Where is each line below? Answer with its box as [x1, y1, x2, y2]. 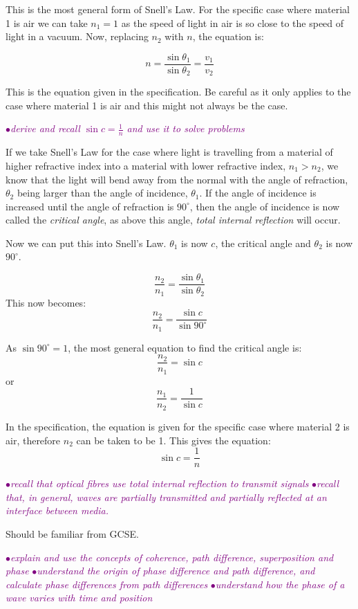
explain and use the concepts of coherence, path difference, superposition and [10, 549, 334, 564]
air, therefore [6, 433, 61, 447]
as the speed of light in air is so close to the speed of [121, 15, 344, 30]
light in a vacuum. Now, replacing [6, 29, 149, 44]
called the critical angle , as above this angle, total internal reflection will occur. [6, 212, 341, 227]
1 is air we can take [6, 15, 88, 30]
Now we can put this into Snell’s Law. [6, 235, 167, 250]
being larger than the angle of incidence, [17, 185, 188, 200]
